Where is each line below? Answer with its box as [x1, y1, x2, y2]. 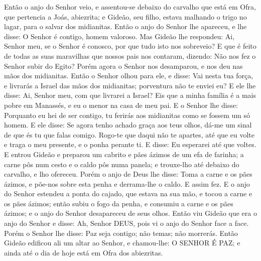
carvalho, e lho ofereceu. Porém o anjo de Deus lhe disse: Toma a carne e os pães [4, 169, 252, 179]
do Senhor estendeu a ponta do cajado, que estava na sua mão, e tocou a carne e [4, 188, 252, 199]
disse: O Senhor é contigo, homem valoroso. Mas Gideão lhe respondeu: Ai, [4, 31, 235, 41]
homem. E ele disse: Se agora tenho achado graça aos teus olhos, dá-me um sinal [4, 119, 252, 130]
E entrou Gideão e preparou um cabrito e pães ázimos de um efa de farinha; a [4, 149, 244, 159]
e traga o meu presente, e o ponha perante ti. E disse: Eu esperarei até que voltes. [4, 139, 256, 150]
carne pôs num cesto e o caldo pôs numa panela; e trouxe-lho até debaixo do [4, 159, 239, 169]
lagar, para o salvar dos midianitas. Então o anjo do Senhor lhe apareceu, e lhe [4, 21, 247, 32]
